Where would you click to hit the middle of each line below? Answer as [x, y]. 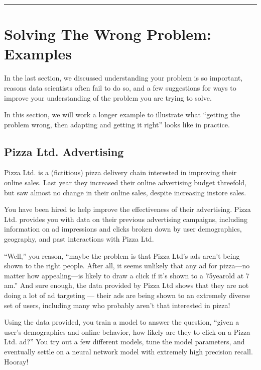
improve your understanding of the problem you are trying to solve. [108, 97]
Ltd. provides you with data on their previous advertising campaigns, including [126, 219]
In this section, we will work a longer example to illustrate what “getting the [122, 115]
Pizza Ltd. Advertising [64, 151]
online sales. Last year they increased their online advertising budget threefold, [125, 182]
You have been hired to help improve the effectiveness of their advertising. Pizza [127, 209]
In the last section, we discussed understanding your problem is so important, [123, 78]
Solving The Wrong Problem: [108, 34]
